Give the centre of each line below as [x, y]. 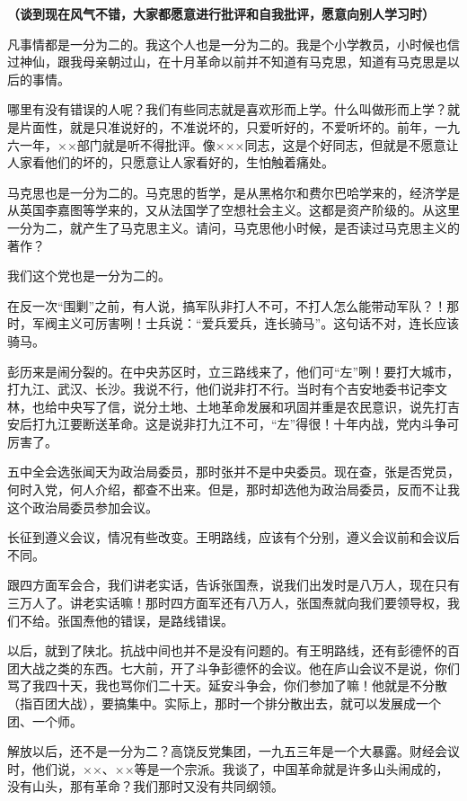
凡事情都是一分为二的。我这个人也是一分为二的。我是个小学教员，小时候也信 [233, 44]
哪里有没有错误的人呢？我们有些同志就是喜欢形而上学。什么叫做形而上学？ [227, 109]
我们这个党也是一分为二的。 [89, 276]
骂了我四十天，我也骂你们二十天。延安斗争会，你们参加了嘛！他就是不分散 [227, 685]
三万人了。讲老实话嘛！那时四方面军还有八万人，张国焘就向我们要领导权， [227, 603]
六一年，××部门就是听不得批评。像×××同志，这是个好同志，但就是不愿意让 [233, 144]
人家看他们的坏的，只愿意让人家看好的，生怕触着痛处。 [171, 162]
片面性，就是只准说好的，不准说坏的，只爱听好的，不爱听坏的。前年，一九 [239, 126]
